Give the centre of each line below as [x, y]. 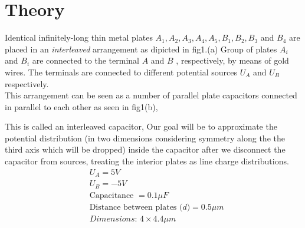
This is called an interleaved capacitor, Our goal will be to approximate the [141, 126]
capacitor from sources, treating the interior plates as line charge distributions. [147, 161]
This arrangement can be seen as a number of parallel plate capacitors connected [151, 95]
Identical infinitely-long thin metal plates [79, 37]
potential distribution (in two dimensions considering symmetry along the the [145, 138]
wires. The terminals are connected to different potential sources [121, 72]
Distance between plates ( [136, 207]
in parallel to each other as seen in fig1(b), [81, 106]
